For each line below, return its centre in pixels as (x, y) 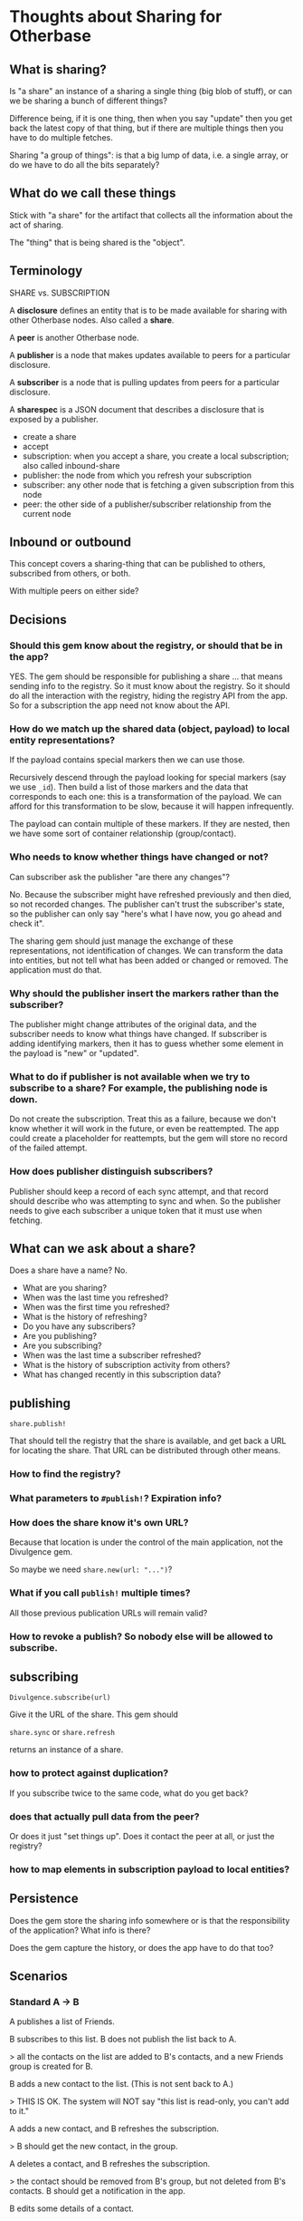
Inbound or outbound (71, 543)
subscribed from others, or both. (70, 574)
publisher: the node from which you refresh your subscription (137, 475)
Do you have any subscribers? (79, 1326)
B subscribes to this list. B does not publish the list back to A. (123, 2039)
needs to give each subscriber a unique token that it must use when (136, 1210)
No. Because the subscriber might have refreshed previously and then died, (151, 894)
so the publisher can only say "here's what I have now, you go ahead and (146, 914)
